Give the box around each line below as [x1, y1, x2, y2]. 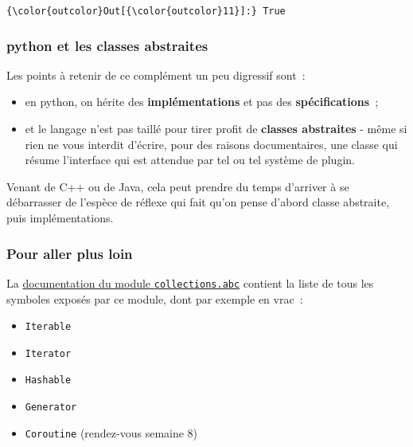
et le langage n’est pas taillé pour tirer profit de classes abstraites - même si [25, 120, 407, 137]
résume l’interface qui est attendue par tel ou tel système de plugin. [25, 151, 355, 168]
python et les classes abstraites [6, 35, 208, 55]
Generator [25, 402, 77, 414]
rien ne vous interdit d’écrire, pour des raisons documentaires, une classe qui [25, 135, 398, 152]
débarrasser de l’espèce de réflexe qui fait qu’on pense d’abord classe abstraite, [6, 194, 390, 210]
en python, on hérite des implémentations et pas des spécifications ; [25, 93, 379, 110]
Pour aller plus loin [6, 243, 133, 263]
